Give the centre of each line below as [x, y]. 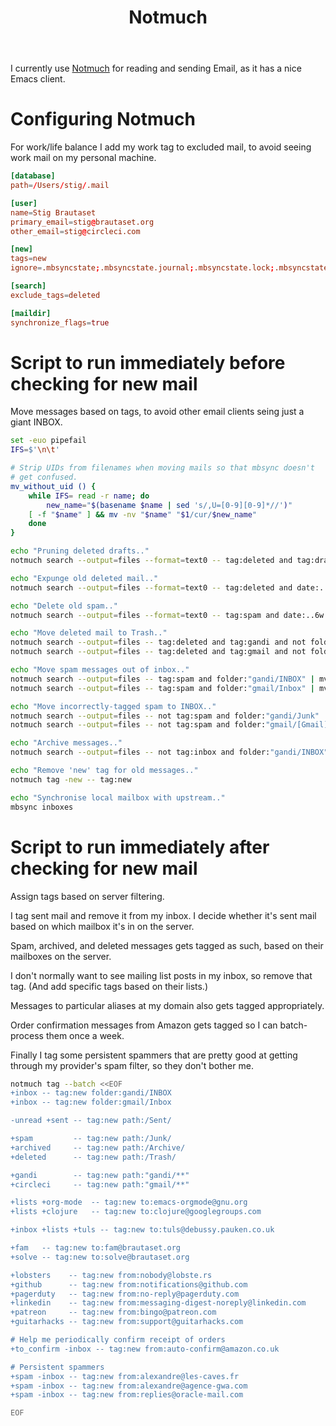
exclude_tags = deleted [55, 295]
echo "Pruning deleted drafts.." [80, 551]
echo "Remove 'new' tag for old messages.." [104, 771]
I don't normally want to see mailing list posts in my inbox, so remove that [161, 975]
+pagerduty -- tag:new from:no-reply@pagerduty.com [125, 1294]
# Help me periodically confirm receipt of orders [118, 1340]
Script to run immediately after [140, 847]
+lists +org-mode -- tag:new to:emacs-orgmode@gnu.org [129, 1202]
